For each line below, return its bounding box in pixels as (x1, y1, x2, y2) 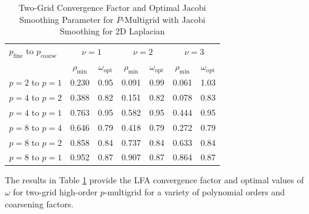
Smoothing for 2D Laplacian (60, 25, 165, 37)
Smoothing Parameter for (19, 13, 114, 25)
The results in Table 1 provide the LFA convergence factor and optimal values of (5, 174, 304, 186)
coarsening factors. (5, 197, 74, 210)
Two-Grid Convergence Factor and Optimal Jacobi (18, 1, 206, 13)
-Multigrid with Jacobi (122, 13, 206, 25)
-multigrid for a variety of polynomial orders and (104, 186, 285, 198)
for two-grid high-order (13, 186, 98, 198)
